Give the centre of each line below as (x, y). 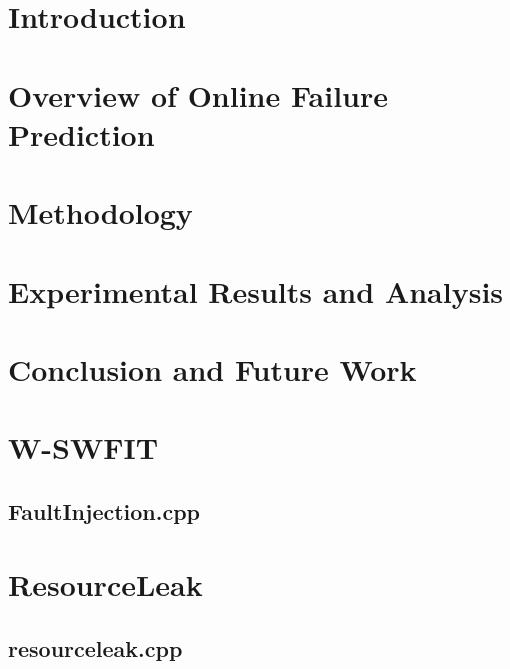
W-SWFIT (83, 447)
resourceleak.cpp (95, 647)
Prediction (81, 133)
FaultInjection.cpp (104, 510)
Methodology (100, 212)
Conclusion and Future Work (212, 368)
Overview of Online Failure (198, 94)
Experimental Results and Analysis (256, 290)
